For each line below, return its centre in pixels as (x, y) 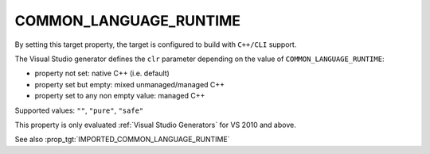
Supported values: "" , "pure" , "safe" (79, 110)
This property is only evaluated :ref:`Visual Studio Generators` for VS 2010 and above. (155, 125)
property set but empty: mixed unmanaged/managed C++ (130, 84)
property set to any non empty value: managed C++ (120, 96)
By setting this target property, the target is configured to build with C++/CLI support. (156, 44)
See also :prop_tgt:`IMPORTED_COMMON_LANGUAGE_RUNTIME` (122, 140)
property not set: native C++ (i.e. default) (102, 73)
